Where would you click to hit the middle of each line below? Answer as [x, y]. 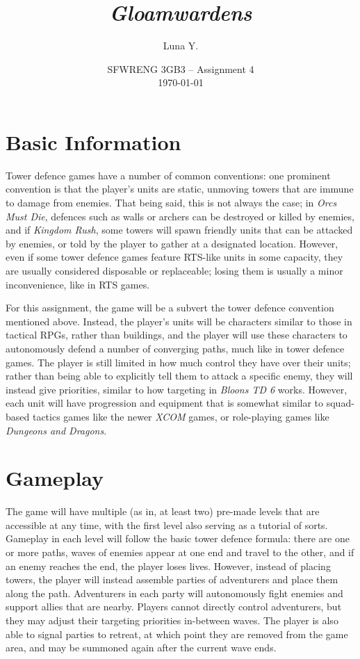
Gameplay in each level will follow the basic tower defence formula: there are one [178, 538]
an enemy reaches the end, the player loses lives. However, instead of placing [168, 566]
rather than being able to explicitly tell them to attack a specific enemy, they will [179, 376]
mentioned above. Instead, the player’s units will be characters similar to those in [179, 321]
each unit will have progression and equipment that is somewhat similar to [165, 403]
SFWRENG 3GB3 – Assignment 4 [181, 68]
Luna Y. [181, 46]
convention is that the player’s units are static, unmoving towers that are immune [180, 189]
